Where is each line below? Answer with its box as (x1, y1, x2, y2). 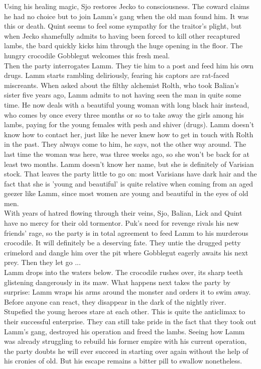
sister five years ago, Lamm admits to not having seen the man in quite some (4, 89, 241, 100)
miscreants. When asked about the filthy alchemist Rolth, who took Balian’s (4, 79, 239, 90)
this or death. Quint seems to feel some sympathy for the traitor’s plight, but (4, 21, 242, 31)
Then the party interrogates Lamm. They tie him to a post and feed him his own (4, 60, 254, 70)
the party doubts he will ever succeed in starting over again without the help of (4, 345, 248, 356)
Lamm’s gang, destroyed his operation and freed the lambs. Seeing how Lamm (4, 326, 245, 336)
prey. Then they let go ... (4, 257, 81, 267)
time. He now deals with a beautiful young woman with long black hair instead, (4, 99, 249, 110)
